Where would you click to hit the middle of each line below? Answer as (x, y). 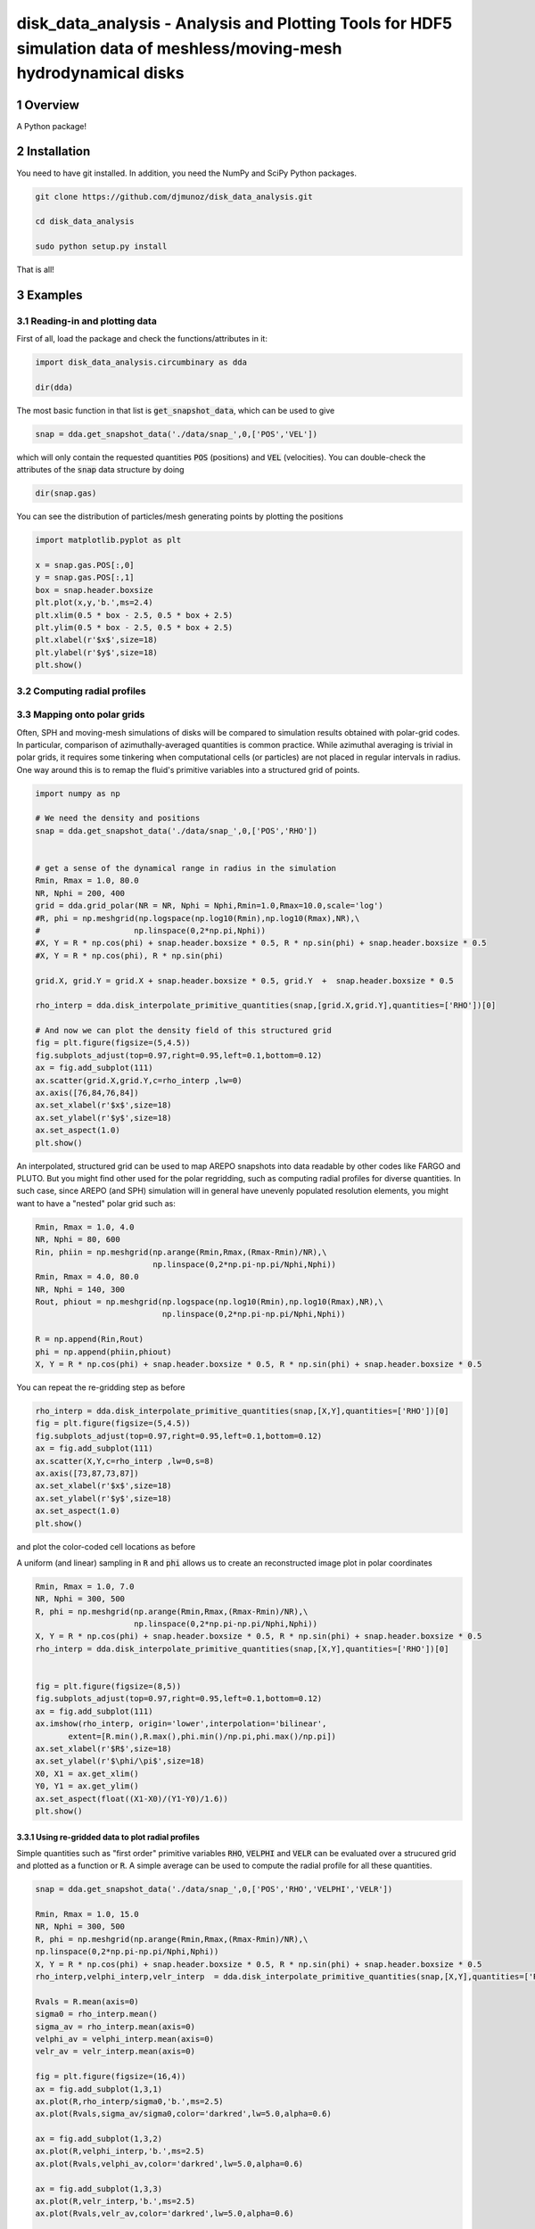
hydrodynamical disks (100, 74)
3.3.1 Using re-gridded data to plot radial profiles (108, 1837)
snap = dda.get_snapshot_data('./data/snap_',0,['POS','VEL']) (177, 434)
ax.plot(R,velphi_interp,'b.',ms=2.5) (120, 2151)
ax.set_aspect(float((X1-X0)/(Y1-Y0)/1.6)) (132, 1798)
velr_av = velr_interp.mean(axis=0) (115, 2052)
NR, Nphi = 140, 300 (80, 1289)
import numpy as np (78, 793)
